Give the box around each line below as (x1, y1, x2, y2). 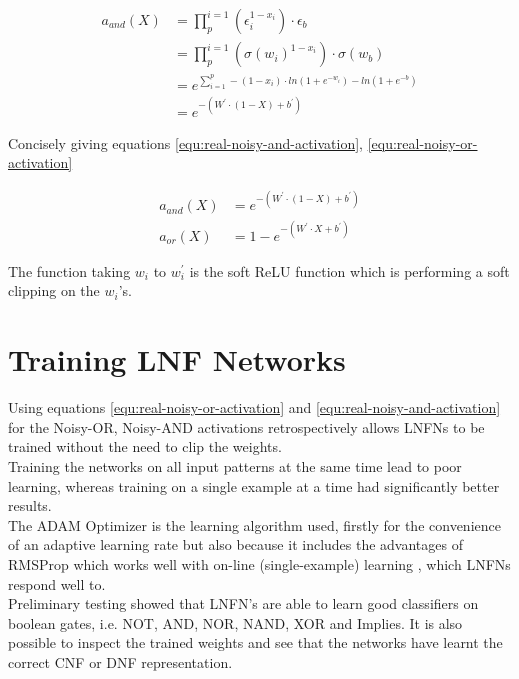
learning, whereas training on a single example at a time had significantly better (8, 475, 500, 496)
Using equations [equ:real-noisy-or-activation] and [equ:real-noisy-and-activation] (8, 397, 501, 418)
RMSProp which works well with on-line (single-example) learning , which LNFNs (8, 553, 511, 574)
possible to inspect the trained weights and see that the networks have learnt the (8, 632, 503, 653)
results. (8, 495, 52, 516)
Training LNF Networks (8, 339, 346, 380)
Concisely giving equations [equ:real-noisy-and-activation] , (8, 132, 363, 153)
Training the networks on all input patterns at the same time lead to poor (8, 455, 462, 476)
